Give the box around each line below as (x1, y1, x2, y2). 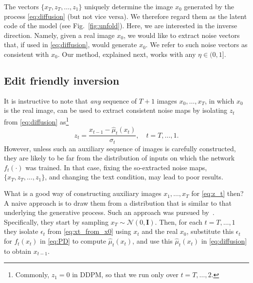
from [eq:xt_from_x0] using (47, 226, 131, 236)
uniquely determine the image (84, 1, 173, 11)
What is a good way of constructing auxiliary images (4, 188, 162, 198)
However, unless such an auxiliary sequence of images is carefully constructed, (4, 143, 236, 153)
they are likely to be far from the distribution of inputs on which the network (4, 153, 235, 163)
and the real (142, 226, 178, 236)
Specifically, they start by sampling (4, 216, 108, 227)
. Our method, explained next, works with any (57, 49, 196, 59)
